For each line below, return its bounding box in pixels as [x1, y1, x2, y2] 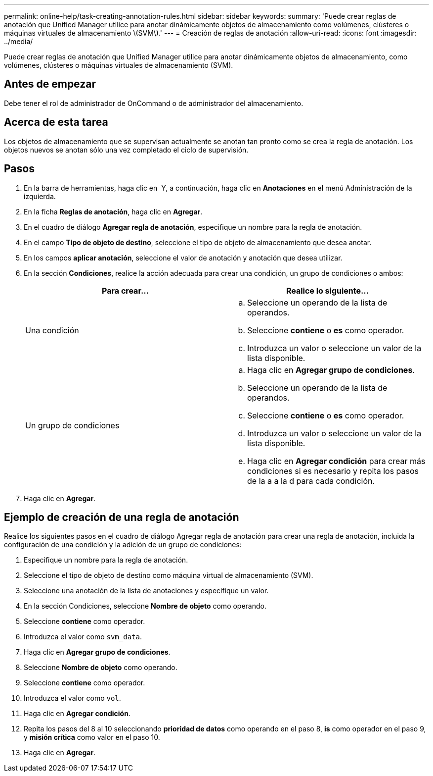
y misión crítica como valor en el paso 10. [24, 733, 160, 742]
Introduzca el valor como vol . [24, 694, 121, 703]
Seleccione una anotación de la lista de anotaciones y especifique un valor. [24, 586, 269, 595]
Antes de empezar [4, 78, 96, 91]
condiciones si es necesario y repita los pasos [247, 466, 419, 476]
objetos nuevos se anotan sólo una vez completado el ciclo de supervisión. [4, 145, 249, 154]
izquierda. [24, 192, 56, 201]
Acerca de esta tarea [4, 116, 108, 129]
